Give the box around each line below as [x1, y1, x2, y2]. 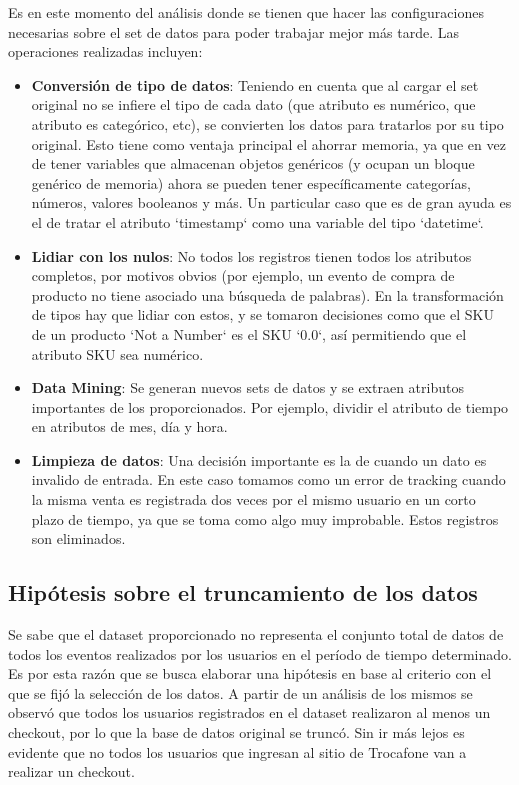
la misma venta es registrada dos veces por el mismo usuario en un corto [31, 489, 476, 510]
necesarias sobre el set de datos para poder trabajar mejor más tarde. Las [8, 21, 459, 42]
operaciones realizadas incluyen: [8, 41, 203, 62]
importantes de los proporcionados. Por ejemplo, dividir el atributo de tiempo [31, 396, 509, 417]
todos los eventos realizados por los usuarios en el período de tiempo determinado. [8, 643, 512, 664]
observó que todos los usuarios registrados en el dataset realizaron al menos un [8, 702, 491, 723]
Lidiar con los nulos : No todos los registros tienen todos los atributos [31, 245, 472, 266]
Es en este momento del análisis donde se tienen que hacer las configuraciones [8, 2, 484, 22]
